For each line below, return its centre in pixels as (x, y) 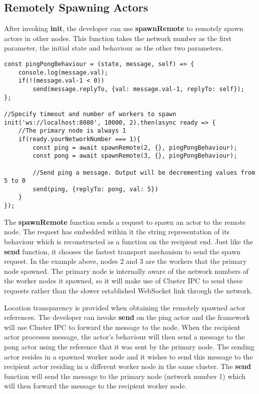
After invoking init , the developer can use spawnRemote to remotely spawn (124, 28)
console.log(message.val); (63, 72)
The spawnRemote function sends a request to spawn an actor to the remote (125, 222)
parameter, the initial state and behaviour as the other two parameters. (114, 48)
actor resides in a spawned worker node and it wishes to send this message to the (128, 356)
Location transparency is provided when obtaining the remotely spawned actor (125, 307)
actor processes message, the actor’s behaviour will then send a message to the (124, 337)
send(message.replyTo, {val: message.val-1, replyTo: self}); (139, 89)
